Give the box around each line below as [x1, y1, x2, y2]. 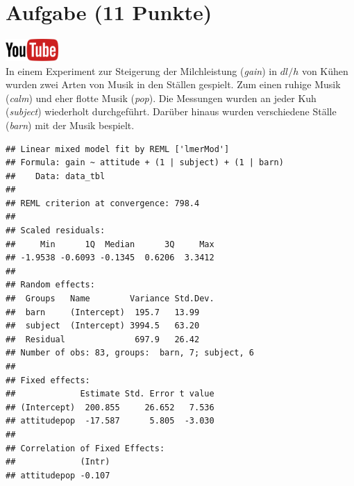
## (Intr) [6, 457, 110, 467]
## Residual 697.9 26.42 [6, 334, 200, 344]
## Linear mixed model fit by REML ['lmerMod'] [6, 144, 230, 154]
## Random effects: [6, 280, 95, 290]
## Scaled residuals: [6, 226, 106, 236]
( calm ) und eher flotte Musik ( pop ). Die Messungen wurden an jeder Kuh [6, 90, 317, 105]
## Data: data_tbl [6, 171, 106, 181]
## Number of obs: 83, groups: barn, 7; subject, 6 [6, 348, 254, 358]
